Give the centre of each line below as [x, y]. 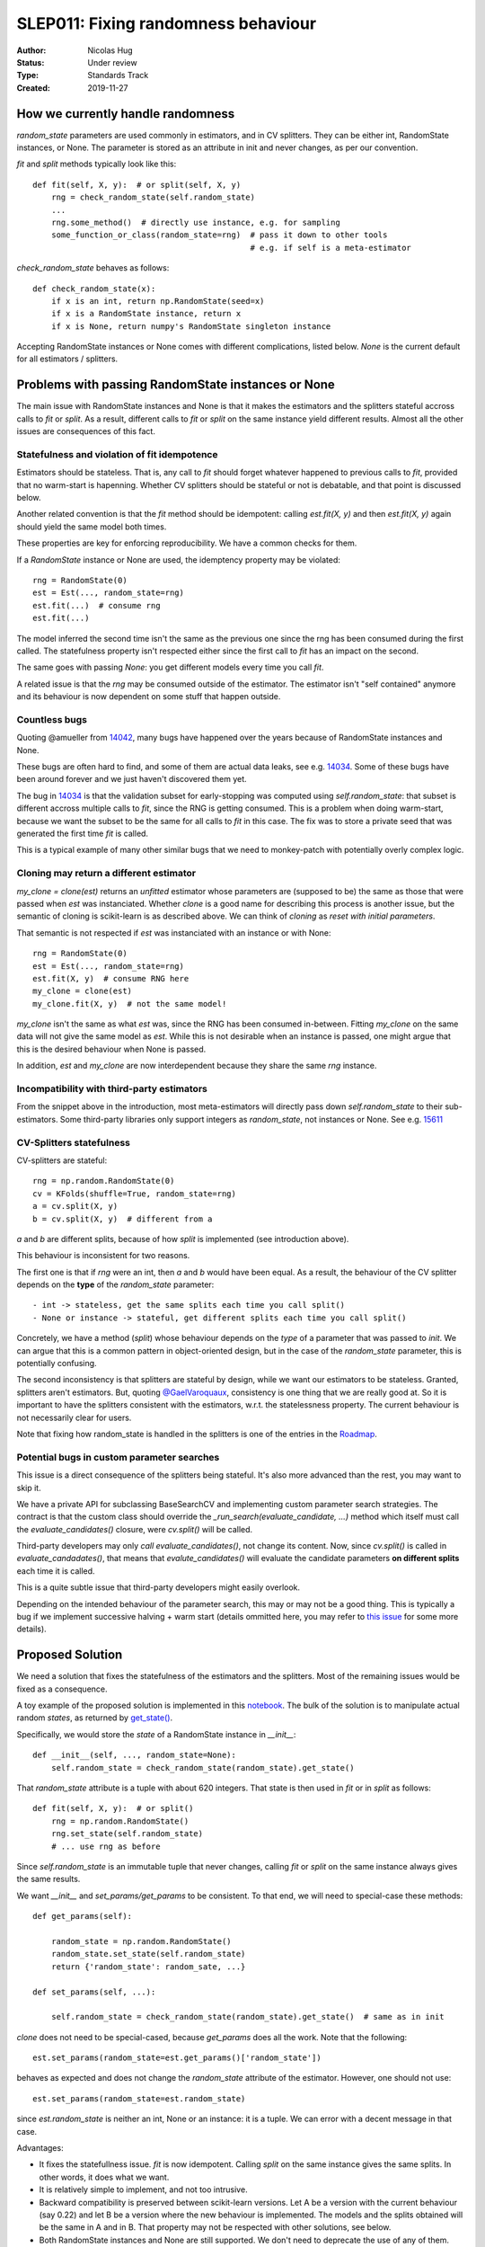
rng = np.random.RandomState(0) [104, 1181]
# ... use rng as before [106, 1846]
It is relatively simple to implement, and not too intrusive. [143, 2189]
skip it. [29, 1488]
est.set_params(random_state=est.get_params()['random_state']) [177, 2058]
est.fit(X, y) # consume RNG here [111, 978]
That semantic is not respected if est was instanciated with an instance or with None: [174, 933]
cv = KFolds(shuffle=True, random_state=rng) [135, 1194]
